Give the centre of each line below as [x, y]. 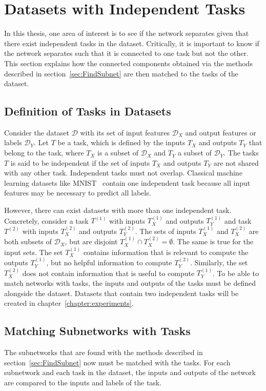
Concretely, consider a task [46, 220]
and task [238, 220]
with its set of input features [125, 132]
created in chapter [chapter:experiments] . [69, 303]
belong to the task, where [44, 153]
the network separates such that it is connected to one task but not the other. [126, 53]
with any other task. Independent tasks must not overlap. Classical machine [123, 173]
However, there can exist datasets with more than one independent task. [118, 210]
